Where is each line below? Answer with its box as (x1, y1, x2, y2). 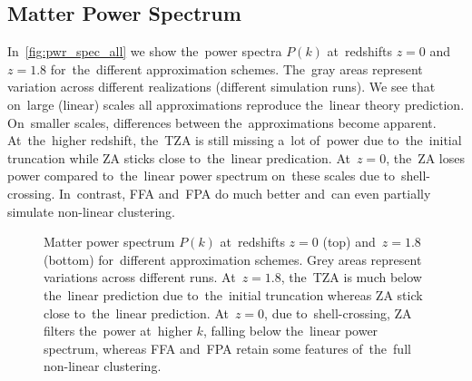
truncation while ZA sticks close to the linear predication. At (7, 148, 350, 167)
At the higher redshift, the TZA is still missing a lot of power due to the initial (7, 131, 462, 150)
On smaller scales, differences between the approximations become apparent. (7, 112, 437, 132)
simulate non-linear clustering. (7, 201, 175, 220)
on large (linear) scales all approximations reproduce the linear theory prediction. (7, 94, 465, 113)
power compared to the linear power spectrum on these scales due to (7, 166, 396, 185)
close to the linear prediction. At (44, 303, 229, 322)
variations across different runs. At (44, 268, 236, 287)
